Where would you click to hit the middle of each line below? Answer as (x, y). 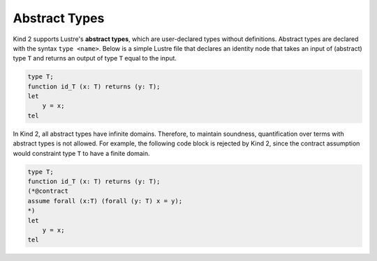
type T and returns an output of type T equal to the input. (95, 58)
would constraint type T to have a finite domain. (81, 153)
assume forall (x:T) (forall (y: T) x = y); (105, 201)
